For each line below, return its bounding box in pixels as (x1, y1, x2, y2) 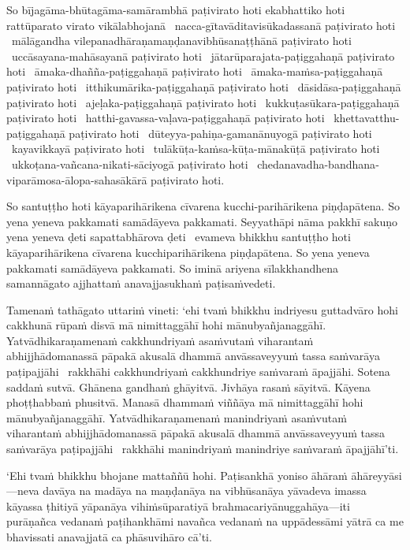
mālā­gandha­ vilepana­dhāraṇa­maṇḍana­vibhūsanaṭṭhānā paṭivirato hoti (11, 32, 352, 49)
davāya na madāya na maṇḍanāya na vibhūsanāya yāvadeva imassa (43, 482, 367, 499)
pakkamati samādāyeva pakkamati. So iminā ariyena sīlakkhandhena (6, 259, 339, 276)
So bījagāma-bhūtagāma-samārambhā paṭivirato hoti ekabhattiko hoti (6, 2, 345, 17)
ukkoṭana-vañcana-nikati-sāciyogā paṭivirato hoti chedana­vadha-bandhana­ (11, 155, 379, 172)
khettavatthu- (334, 110, 400, 126)
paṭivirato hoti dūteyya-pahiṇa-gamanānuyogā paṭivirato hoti (69, 124, 372, 141)
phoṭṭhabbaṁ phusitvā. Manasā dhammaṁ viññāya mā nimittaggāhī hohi (6, 394, 363, 411)
